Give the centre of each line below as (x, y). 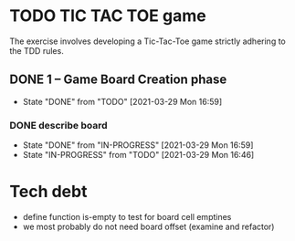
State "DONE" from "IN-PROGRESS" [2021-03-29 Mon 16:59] (138, 145)
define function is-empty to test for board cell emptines (127, 216)
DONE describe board (58, 125)
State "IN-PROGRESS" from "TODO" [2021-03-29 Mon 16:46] (138, 155)
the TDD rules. (37, 50)
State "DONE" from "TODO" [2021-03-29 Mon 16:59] (122, 101)
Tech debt (48, 192)
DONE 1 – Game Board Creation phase (118, 80)
